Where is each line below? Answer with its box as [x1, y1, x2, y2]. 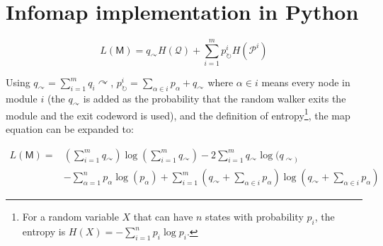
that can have [133, 209, 193, 224]
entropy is [22, 224, 66, 239]
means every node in [261, 75, 350, 90]
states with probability [205, 209, 304, 224]
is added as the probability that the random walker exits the [83, 91, 346, 106]
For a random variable [22, 209, 119, 224]
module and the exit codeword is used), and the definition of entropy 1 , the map [6, 105, 350, 122]
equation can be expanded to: [6, 121, 134, 136]
